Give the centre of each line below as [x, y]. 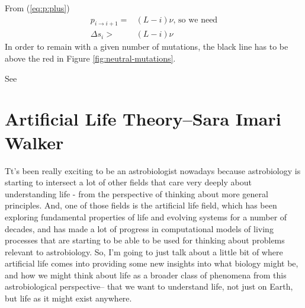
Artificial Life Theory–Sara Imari [143, 119]
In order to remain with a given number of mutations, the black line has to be [147, 46]
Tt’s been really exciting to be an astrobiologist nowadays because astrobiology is [153, 170]
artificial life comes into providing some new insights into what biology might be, [152, 263]
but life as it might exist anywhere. [68, 298]
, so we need [195, 20]
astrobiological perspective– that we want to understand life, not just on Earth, [149, 286]
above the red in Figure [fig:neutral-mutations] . [90, 58]
